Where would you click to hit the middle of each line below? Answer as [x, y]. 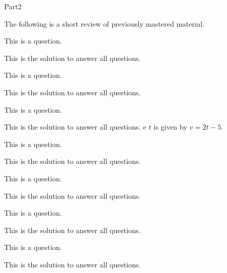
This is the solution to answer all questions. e [75, 127]
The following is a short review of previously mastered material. [104, 23]
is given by [170, 127]
